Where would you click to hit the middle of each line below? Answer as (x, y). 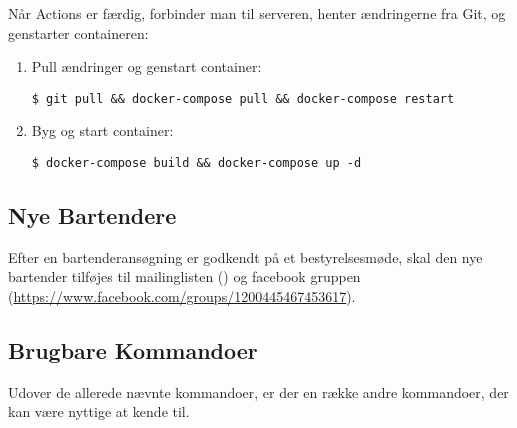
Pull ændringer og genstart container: (146, 66)
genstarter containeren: (78, 32)
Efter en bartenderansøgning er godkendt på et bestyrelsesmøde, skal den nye (245, 256)
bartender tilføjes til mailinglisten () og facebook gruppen (184, 276)
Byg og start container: (102, 130)
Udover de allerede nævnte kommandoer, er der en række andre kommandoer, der (258, 391)
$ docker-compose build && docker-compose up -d (196, 163)
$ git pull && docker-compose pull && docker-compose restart (243, 98)
